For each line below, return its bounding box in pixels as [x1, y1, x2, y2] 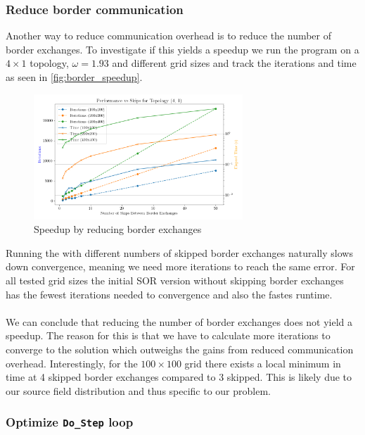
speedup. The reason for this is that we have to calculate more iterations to [6, 328, 331, 343]
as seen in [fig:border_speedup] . [6, 70, 143, 84]
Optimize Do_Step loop [6, 413, 134, 431]
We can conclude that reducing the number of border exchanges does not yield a [6, 314, 353, 329]
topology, [30, 56, 69, 70]
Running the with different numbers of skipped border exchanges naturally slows [6, 245, 353, 260]
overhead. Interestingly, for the [6, 355, 138, 370]
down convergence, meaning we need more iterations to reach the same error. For [6, 259, 355, 274]
